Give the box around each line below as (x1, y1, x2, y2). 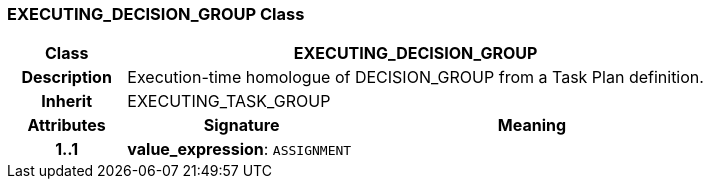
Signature (203, 115, 280, 136)
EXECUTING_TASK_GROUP (127, 91, 331, 112)
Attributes (27, 115, 106, 136)
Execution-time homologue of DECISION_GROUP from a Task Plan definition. (127, 67, 704, 88)
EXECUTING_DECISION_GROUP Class (7, 4, 305, 24)
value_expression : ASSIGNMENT (127, 139, 352, 160)
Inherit (41, 91, 93, 112)
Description (21, 67, 112, 88)
